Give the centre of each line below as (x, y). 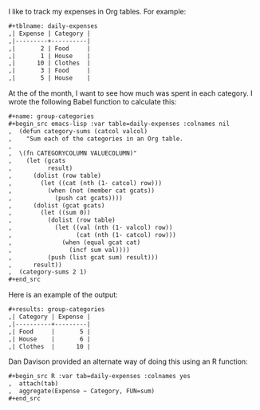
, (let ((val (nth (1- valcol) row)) (91, 228)
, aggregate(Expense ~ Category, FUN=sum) (82, 391)
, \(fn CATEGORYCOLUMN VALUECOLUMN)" (73, 154)
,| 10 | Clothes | (49, 63)
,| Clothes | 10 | (49, 346)
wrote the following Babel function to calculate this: (93, 102)
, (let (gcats (37, 161)
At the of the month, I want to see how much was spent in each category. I (130, 93)
